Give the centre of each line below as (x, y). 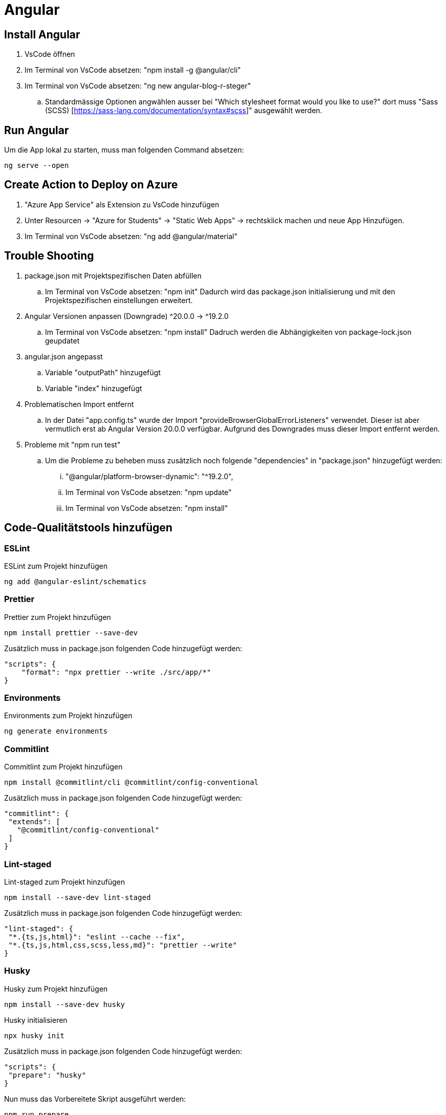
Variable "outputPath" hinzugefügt (103, 372)
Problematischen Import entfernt (79, 404)
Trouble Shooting (49, 256)
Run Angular (37, 130)
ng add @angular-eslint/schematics (75, 581)
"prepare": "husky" (47, 1075)
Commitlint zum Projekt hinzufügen (63, 767)
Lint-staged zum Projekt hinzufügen (65, 882)
